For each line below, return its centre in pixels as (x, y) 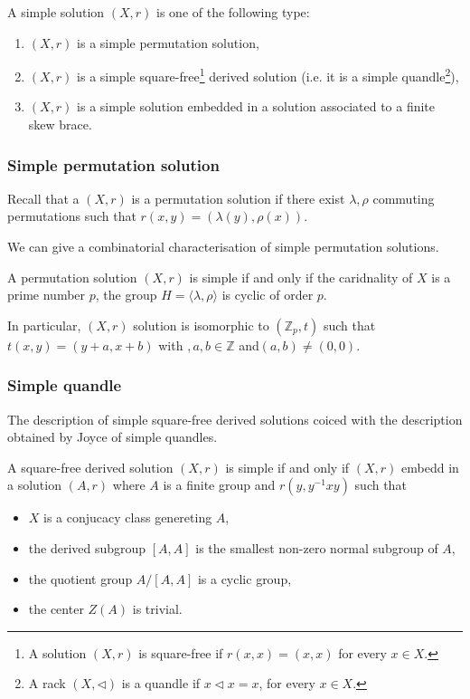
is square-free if (181, 652)
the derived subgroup (87, 548)
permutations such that (72, 216)
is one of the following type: (233, 12)
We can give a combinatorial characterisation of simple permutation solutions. (223, 247)
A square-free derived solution (90, 467)
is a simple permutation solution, (168, 42)
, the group (126, 295)
